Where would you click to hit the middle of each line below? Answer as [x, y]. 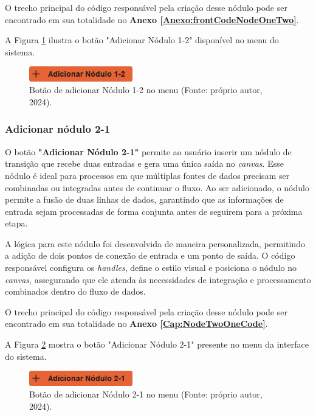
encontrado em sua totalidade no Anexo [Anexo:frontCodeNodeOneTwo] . [152, 19]
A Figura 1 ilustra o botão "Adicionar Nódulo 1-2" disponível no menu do [142, 40]
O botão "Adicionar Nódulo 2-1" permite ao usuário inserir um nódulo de [148, 151]
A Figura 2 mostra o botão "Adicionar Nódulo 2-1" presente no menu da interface [157, 344]
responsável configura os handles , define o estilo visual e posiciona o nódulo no [151, 268]
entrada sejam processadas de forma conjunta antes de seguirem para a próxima [154, 211]
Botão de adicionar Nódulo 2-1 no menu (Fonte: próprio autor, [146, 394]
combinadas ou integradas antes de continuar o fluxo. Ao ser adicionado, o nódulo [157, 187]
